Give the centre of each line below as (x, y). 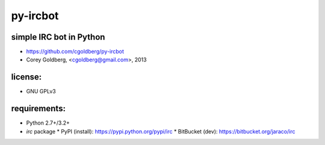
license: (26, 77)
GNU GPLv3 (41, 91)
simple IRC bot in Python (58, 37)
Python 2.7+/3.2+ (48, 123)
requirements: (39, 109)
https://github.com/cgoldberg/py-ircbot (75, 52)
